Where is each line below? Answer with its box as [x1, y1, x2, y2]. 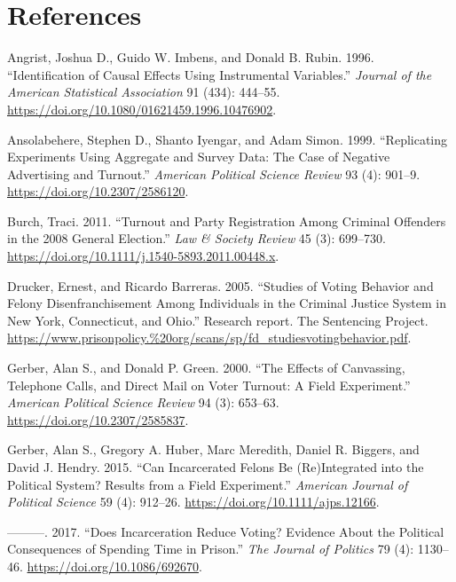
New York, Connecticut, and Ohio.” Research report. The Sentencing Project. [7, 311, 428, 329]
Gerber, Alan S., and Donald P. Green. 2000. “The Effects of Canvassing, [7, 358, 405, 377]
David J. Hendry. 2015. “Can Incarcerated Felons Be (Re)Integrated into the [7, 458, 424, 476]
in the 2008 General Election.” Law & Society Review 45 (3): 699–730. [7, 229, 386, 248]
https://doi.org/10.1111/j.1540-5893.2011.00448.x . [7, 247, 279, 265]
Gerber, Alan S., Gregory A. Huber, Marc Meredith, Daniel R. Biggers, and [7, 440, 420, 459]
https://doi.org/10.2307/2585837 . [7, 410, 189, 429]
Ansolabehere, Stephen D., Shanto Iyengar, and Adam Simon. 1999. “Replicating [7, 130, 448, 148]
